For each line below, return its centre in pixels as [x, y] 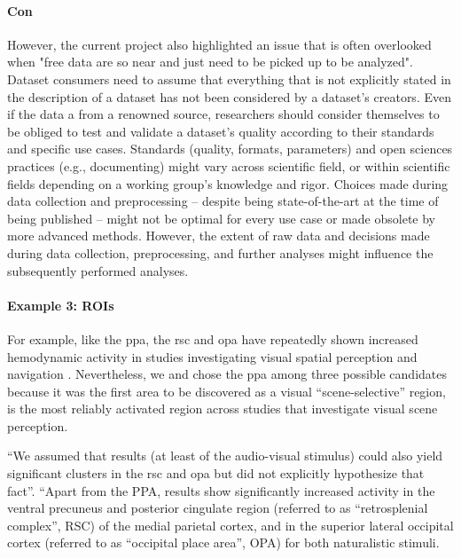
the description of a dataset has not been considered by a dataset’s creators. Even [229, 96]
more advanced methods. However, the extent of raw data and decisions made [219, 236]
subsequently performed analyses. [98, 270]
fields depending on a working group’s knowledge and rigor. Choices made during [228, 183]
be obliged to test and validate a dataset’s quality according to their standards [221, 131]
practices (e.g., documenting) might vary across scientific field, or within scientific [229, 165]
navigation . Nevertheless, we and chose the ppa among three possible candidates [227, 374]
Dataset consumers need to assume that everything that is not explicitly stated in [229, 79]
